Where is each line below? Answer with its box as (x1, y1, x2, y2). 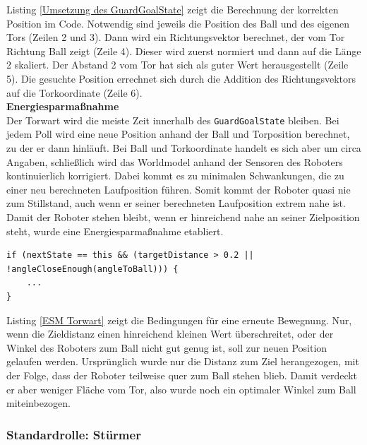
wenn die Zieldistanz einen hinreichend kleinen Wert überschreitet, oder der (6, 326, 334, 341)
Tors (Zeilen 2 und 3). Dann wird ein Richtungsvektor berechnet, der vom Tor (6, 30, 345, 44)
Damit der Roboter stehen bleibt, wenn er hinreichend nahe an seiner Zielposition (6, 209, 360, 224)
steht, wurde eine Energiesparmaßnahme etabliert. (6, 223, 224, 238)
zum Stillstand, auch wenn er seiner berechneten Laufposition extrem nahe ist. (6, 196, 346, 210)
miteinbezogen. (6, 396, 71, 410)
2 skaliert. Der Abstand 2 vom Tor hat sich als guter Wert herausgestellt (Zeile (6, 57, 349, 72)
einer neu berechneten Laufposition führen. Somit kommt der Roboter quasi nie (6, 182, 351, 196)
